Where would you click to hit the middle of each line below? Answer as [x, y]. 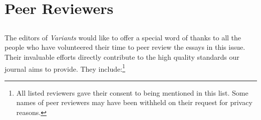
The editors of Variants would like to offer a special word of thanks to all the [123, 37]
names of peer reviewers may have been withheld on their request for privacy [134, 102]
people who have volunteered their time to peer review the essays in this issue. [125, 47]
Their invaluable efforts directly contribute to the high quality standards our [122, 57]
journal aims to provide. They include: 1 [65, 68]
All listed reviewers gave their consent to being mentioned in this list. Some [132, 92]
